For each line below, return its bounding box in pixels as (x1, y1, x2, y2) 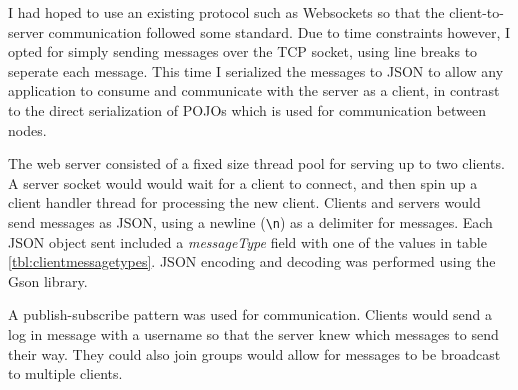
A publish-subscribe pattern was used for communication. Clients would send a (8, 304, 493, 325)
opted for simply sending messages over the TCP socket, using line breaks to (8, 41, 478, 62)
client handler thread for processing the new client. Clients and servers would (8, 192, 481, 213)
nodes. (8, 119, 47, 140)
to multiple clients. (8, 363, 123, 384)
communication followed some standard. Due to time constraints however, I (48, 21, 510, 42)
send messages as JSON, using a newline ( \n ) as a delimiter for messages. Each (8, 211, 493, 232)
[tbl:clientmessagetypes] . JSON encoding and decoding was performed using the (8, 251, 496, 272)
